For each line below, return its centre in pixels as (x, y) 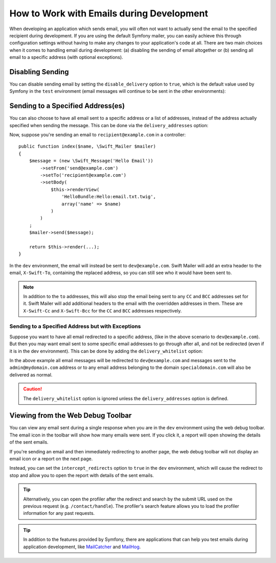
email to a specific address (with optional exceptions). (66, 57)
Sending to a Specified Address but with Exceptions (75, 326)
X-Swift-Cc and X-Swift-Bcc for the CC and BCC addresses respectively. (102, 310)
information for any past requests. (59, 513)
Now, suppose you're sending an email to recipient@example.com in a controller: (98, 135)
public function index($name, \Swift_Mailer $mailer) (87, 147)
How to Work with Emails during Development (109, 13)
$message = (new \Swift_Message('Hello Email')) (91, 161)
